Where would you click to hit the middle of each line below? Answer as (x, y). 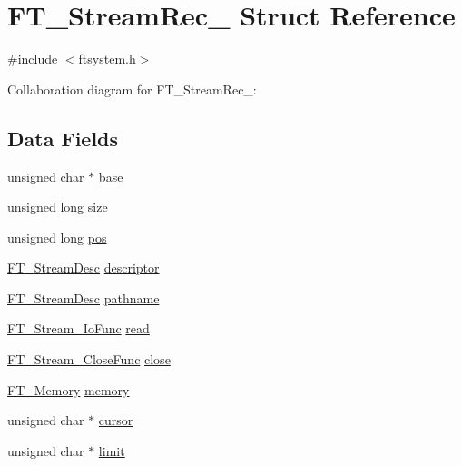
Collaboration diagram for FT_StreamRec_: (132, 89)
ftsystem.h (107, 59)
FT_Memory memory (69, 389)
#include (33, 59)
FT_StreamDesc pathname (84, 297)
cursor (116, 420)
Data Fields (63, 138)
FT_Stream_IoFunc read (79, 328)
